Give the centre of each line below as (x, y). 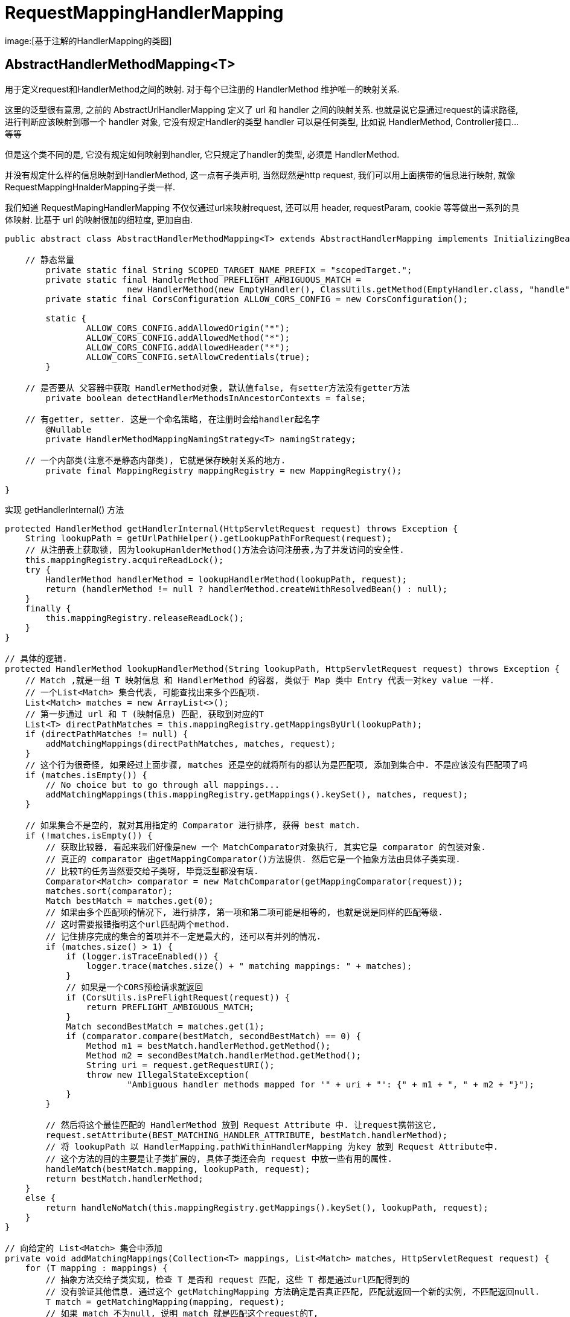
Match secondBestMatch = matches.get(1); (165, 1026)
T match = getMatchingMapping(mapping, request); (165, 1302)
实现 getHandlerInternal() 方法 (65, 509)
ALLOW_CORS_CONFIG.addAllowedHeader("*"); (188, 347)
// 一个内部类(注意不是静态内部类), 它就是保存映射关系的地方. (155, 460)
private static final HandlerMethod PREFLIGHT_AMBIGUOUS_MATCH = (203, 279)
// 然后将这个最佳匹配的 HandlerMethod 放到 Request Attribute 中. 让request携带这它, (241, 1125)
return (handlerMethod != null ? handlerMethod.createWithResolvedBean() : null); (247, 589)
